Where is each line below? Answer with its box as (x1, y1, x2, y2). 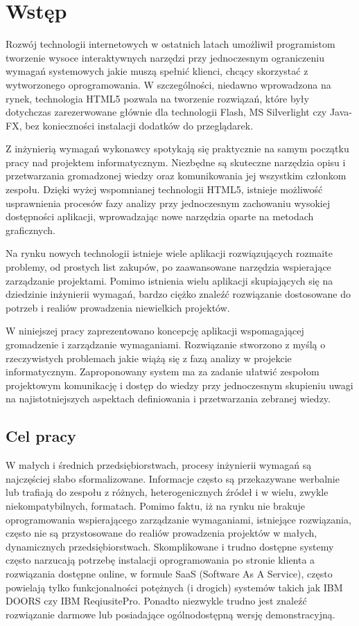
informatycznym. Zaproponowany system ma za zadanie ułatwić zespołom (6, 364, 319, 379)
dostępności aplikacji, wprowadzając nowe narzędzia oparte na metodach (6, 209, 314, 224)
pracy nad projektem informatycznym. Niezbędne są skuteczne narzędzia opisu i (6, 154, 346, 169)
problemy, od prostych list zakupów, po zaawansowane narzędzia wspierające (6, 260, 331, 274)
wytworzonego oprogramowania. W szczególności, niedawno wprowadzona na (6, 77, 331, 91)
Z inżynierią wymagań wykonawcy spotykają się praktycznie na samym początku (6, 141, 349, 156)
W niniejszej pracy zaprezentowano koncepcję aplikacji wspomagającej (6, 323, 304, 338)
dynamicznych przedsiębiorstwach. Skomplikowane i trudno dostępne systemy (6, 539, 334, 553)
